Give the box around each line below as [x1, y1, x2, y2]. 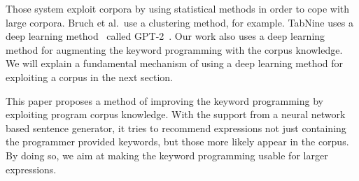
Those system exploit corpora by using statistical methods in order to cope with [6, 1, 350, 15]
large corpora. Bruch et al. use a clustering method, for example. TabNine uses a [6, 15, 353, 29]
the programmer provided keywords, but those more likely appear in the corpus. [6, 134, 349, 149]
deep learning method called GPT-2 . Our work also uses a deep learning [6, 29, 325, 43]
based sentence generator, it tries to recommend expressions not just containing [6, 120, 346, 135]
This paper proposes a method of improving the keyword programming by [6, 93, 323, 108]
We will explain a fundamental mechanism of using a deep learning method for [6, 56, 344, 71]
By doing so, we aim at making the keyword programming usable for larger [6, 147, 328, 162]
